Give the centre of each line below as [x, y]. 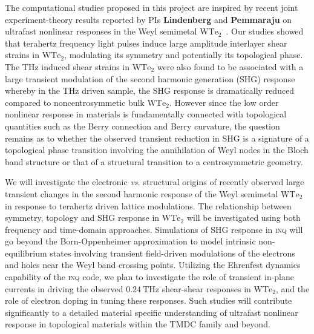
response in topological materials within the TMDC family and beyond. [138, 324]
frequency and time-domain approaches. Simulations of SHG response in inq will [154, 229]
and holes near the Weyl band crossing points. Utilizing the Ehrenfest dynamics [153, 265]
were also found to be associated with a [230, 66]
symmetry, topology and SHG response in [82, 218]
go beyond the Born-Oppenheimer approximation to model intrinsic [130, 241]
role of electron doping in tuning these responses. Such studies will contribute [149, 300]
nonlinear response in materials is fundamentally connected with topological [146, 114]
